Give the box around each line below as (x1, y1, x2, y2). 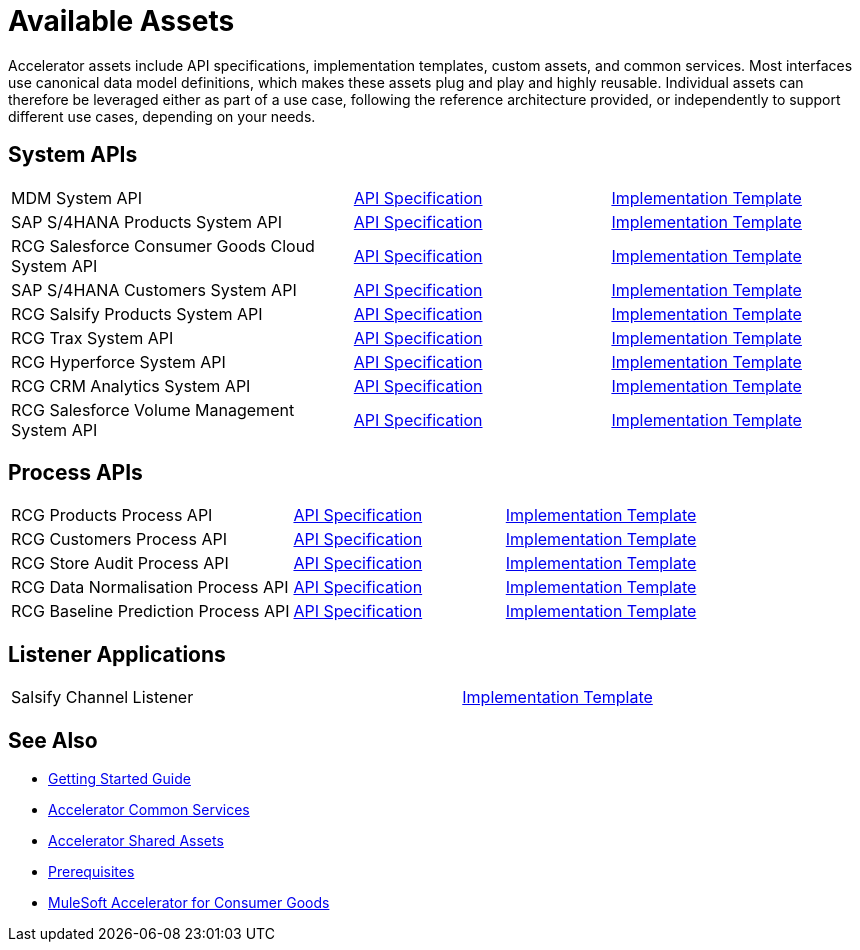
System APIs (8, 142, 138, 168)
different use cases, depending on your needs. (8, 107, 316, 125)
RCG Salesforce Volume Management (11, 399, 295, 420)
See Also (8, 727, 98, 753)
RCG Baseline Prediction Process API (11, 601, 290, 622)
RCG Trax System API (11, 327, 174, 348)
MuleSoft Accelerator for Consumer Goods (48, 894, 330, 912)
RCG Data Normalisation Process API (11, 577, 289, 598)
